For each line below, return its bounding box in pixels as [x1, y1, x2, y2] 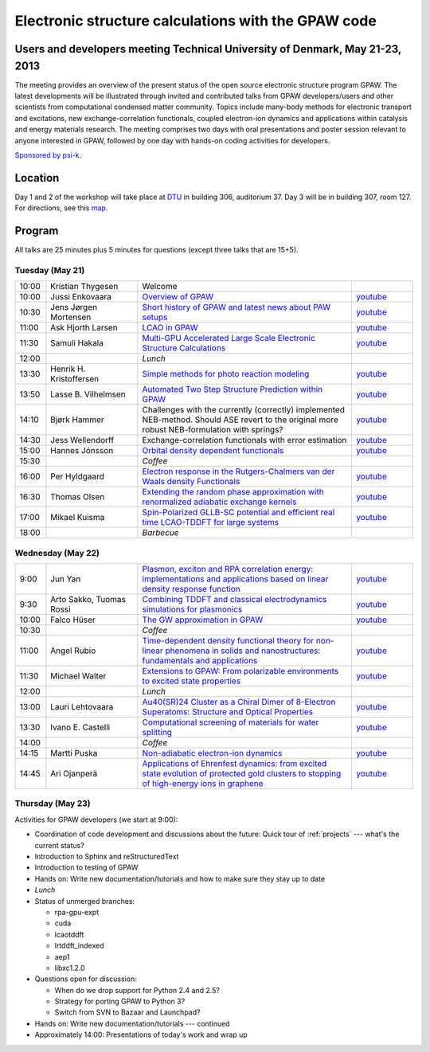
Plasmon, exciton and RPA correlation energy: [142, 564, 314, 575]
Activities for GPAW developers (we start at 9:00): [14, 815, 178, 824]
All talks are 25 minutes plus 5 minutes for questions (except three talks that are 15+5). [14, 245, 299, 255]
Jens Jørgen [50, 302, 98, 313]
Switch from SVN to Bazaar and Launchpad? [54, 1007, 201, 1017]
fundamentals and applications [142, 655, 258, 667]
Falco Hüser [50, 614, 96, 625]
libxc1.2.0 [54, 963, 85, 972]
